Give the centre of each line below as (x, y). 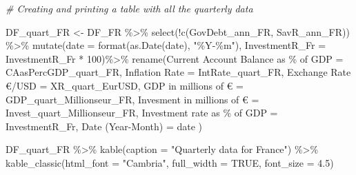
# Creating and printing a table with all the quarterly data (129, 8)
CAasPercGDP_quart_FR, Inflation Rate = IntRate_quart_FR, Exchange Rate (178, 72)
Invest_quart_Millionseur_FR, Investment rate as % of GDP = (142, 113)
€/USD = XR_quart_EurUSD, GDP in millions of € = (125, 85)
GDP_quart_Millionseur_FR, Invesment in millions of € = (132, 99)
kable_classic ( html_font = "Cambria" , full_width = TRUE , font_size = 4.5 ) (170, 162)
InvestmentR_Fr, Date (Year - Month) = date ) (104, 126)
